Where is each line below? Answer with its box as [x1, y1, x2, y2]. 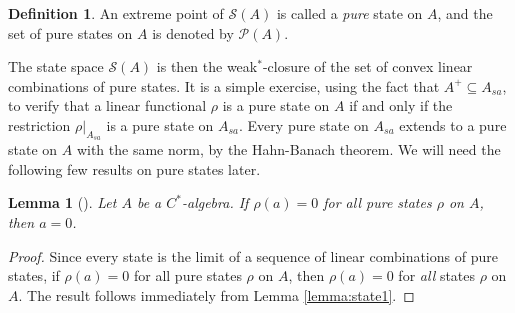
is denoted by [152, 22, 234, 43]
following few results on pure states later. [8, 158, 261, 179]
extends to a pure [399, 114, 507, 135]
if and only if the [349, 95, 453, 116]
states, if [8, 265, 60, 286]
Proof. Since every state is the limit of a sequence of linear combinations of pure [8, 245, 498, 266]
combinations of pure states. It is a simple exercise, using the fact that [8, 75, 440, 96]
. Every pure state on [239, 114, 369, 135]
